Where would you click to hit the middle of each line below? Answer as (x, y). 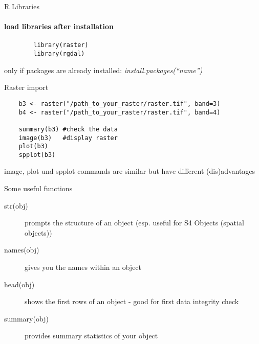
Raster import (26, 87)
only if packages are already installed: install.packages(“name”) (103, 70)
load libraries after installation (59, 26)
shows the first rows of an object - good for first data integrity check (132, 301)
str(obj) (16, 205)
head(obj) (19, 284)
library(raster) (61, 45)
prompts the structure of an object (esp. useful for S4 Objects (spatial (134, 223)
